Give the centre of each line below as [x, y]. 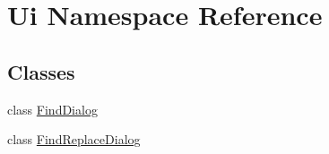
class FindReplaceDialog [74, 139]
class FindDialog [52, 109]
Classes [41, 71]
